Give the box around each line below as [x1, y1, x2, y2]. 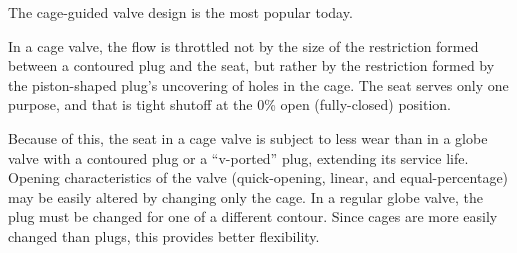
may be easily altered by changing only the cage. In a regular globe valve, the [8, 186, 484, 207]
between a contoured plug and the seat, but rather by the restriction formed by [8, 55, 495, 76]
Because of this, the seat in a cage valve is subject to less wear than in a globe [8, 127, 488, 148]
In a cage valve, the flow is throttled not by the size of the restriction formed [8, 35, 479, 56]
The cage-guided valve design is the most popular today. [8, 2, 353, 22]
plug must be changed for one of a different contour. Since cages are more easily [8, 206, 498, 227]
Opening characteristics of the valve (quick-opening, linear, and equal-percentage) [8, 167, 509, 188]
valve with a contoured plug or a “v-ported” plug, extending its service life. [8, 147, 469, 168]
